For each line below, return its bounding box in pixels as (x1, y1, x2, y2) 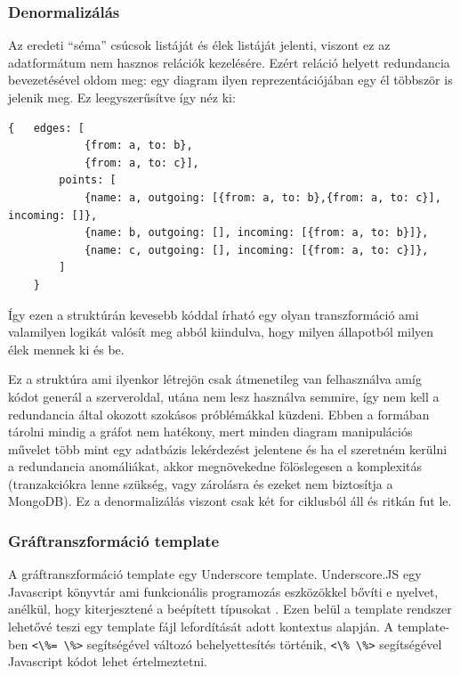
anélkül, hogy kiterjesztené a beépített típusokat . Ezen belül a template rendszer (8, 599, 452, 618)
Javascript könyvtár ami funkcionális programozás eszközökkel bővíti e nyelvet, (8, 582, 439, 600)
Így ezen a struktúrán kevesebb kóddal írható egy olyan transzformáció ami (8, 305, 419, 323)
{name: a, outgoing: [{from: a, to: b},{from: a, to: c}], (84, 191, 441, 204)
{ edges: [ (8, 121, 85, 134)
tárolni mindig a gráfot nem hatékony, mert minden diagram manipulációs (8, 422, 413, 441)
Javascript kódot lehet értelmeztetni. (8, 652, 207, 671)
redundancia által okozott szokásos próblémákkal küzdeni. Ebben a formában (8, 404, 430, 423)
